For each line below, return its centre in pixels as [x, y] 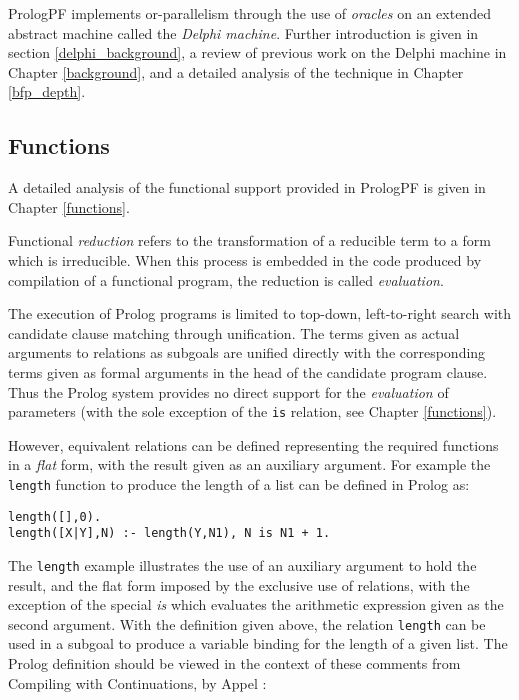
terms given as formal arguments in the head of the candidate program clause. [248, 371]
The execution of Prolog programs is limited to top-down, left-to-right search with [260, 313]
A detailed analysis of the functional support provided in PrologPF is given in [247, 187]
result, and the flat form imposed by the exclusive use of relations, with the [239, 584]
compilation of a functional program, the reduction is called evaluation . [226, 279]
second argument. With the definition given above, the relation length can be [247, 623]
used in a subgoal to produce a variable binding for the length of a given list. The [258, 643]
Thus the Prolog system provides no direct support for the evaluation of [228, 391]
